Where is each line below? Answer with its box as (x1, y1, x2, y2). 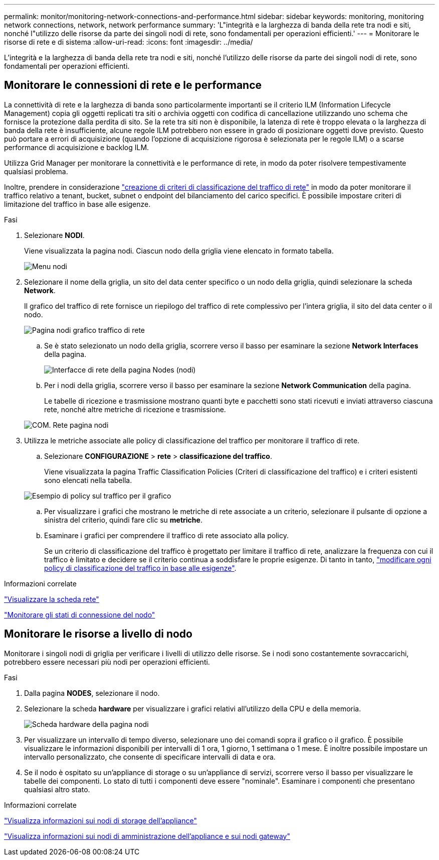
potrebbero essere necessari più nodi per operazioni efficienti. (4, 657, 210, 666)
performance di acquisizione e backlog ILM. (4, 143, 149, 152)
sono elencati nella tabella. (44, 475, 132, 484)
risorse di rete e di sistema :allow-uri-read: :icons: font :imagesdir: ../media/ (4, 38, 253, 46)
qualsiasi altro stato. (24, 785, 90, 794)
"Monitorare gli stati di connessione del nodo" (4, 610, 155, 619)
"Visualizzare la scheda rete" (4, 594, 99, 603)
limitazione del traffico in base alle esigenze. (4, 199, 151, 208)
